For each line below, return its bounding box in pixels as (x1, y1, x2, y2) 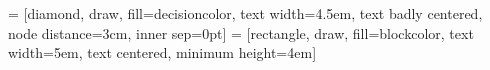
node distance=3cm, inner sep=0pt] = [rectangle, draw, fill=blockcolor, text (8, 22, 474, 43)
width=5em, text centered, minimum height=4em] (8, 42, 317, 63)
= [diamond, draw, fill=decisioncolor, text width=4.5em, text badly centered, (8, 3, 483, 23)
